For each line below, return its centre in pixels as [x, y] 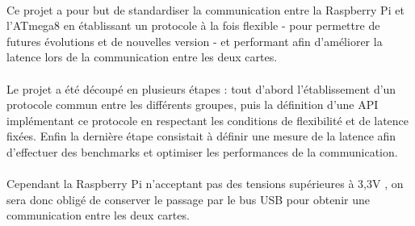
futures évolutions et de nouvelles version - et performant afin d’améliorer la [195, 41]
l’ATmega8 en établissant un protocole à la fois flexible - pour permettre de [193, 25]
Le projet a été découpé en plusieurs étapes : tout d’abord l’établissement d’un [201, 88]
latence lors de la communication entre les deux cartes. [142, 57]
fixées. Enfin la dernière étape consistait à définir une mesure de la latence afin [201, 136]
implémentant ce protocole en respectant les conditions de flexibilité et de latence [208, 120]
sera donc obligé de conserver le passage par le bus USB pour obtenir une [188, 199]
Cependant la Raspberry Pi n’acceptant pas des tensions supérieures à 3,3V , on [205, 184]
